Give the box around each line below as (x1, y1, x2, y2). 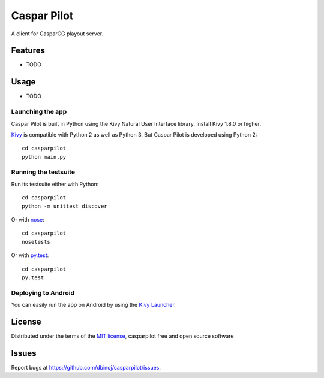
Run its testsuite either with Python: (11, 180, 99, 188)
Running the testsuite (11, 168, 75, 176)
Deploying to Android (11, 288, 75, 297)
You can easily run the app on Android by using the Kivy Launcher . (11, 301, 176, 309)
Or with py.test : (11, 252, 49, 259)
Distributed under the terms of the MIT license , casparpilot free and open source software (11, 332, 234, 340)
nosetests (22, 238, 50, 245)
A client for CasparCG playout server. (11, 30, 104, 37)
